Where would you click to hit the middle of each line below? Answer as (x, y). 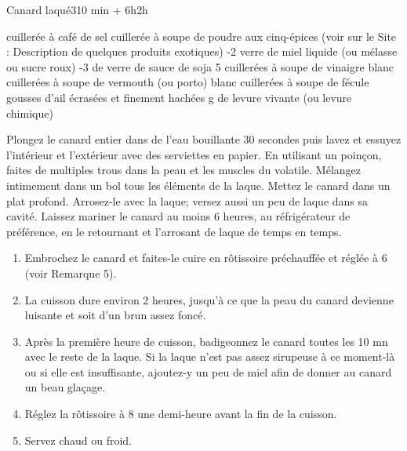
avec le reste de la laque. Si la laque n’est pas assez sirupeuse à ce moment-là (210, 356)
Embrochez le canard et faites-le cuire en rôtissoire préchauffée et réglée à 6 (206, 258)
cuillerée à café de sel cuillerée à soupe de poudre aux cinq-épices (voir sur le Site (202, 36)
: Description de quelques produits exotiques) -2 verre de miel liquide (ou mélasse (202, 51)
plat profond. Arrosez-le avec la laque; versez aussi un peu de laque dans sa (187, 200)
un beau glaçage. (65, 387)
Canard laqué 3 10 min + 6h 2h (77, 9)
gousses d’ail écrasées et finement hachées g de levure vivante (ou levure (179, 97)
